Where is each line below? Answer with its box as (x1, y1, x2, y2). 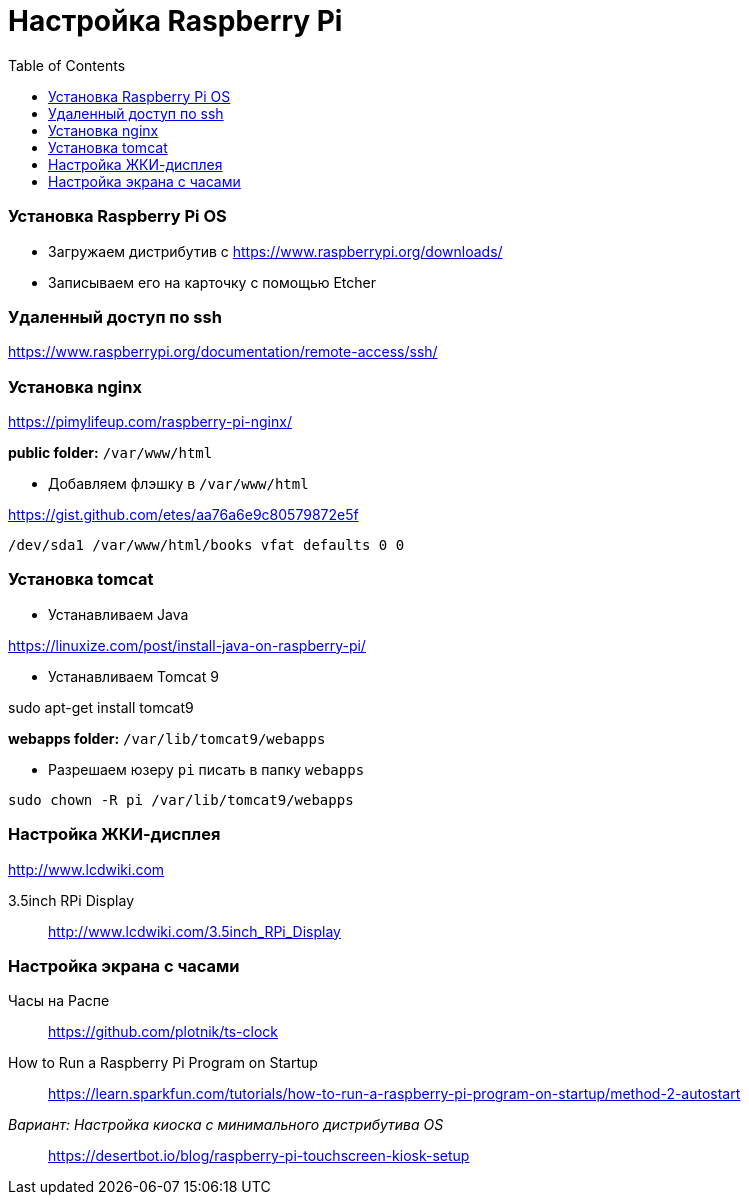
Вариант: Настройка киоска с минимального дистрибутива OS (8, 1116, 444, 1134)
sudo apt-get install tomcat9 (8, 698, 194, 716)
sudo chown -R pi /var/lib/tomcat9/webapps (8, 791, 354, 808)
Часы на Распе (8, 992, 110, 1010)
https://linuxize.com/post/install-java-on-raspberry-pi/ (8, 636, 366, 654)
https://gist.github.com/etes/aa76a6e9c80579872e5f (8, 506, 359, 523)
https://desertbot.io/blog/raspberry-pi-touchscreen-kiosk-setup (48, 1147, 470, 1165)
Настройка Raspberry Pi (8, 4, 343, 38)
